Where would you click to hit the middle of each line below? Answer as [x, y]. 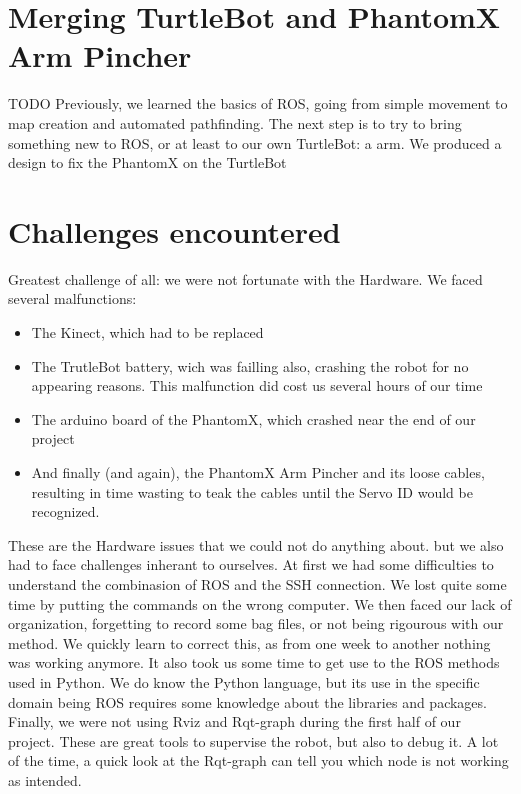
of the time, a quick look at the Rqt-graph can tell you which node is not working [258, 760]
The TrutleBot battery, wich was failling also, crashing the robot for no [250, 365]
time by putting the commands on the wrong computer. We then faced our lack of [260, 603]
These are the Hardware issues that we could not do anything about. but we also [256, 544]
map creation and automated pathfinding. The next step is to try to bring [235, 122]
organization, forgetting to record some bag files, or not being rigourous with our [256, 623]
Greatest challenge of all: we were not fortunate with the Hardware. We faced [245, 278]
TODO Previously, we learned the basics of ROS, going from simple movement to [258, 103]
